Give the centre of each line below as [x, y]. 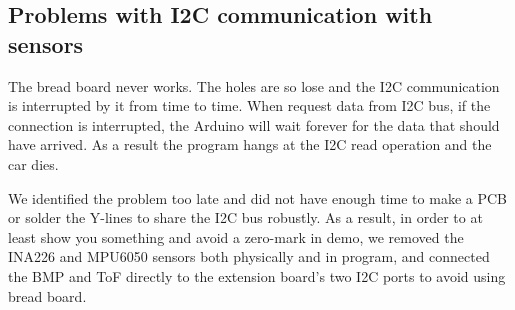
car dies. [33, 163]
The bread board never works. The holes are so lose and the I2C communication [254, 85]
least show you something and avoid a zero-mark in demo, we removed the [236, 236]
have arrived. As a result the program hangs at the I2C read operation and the [250, 144]
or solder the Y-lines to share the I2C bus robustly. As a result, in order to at [245, 217]
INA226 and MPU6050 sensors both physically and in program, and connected [249, 256]
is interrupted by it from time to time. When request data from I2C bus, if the [249, 105]
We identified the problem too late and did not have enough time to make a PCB [257, 197]
